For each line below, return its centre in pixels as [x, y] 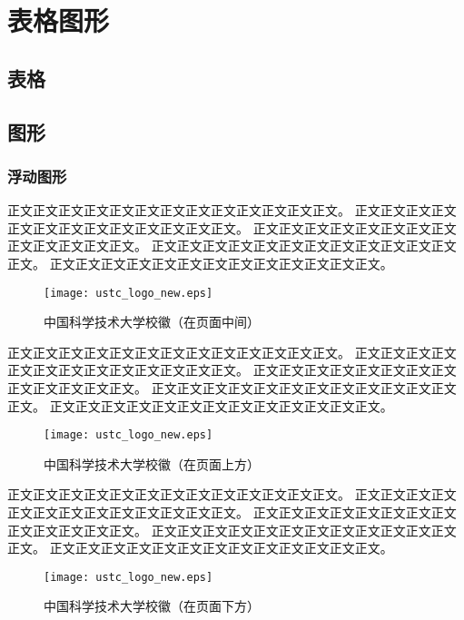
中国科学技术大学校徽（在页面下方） [152, 606]
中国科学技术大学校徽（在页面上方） [152, 463]
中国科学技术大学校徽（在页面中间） [152, 322]
